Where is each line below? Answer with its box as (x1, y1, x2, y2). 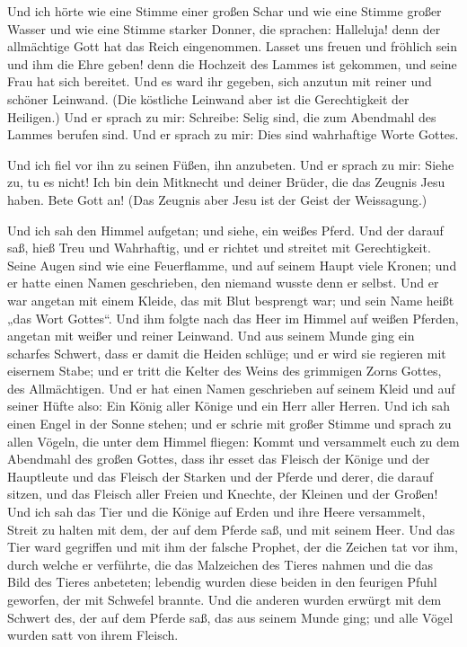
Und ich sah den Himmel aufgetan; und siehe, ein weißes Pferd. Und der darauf (7, 220, 444, 239)
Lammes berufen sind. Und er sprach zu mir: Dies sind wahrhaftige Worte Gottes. (7, 125, 459, 144)
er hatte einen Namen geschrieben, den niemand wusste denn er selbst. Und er (7, 273, 439, 292)
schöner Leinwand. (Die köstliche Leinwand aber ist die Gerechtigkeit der (7, 89, 410, 108)
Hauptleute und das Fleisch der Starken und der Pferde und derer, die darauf (7, 466, 434, 485)
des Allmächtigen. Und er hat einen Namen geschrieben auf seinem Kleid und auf (7, 378, 455, 397)
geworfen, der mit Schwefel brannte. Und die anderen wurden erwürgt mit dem (7, 590, 442, 608)
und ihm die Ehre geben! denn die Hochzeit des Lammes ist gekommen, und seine (7, 54, 457, 73)
